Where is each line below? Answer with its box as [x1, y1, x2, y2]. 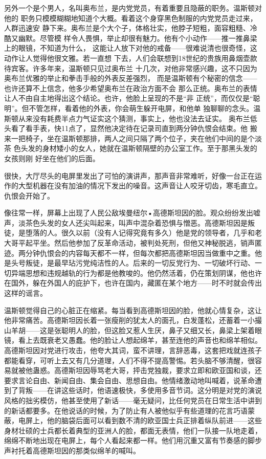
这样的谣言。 [4, 288, 47, 298]
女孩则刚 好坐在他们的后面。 [4, 152, 100, 163]
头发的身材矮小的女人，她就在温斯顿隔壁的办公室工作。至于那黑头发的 [20, 143, 257, 154]
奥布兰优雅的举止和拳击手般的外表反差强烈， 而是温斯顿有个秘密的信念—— [4, 73, 257, 83]
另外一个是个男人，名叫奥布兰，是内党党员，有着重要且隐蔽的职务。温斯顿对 [4, 3, 262, 13]
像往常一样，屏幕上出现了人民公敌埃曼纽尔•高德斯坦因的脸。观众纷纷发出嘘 [4, 207, 260, 218]
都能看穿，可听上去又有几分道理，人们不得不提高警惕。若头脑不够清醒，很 [4, 355, 255, 365]
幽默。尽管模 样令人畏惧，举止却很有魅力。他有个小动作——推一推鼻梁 [18, 32, 257, 43]
